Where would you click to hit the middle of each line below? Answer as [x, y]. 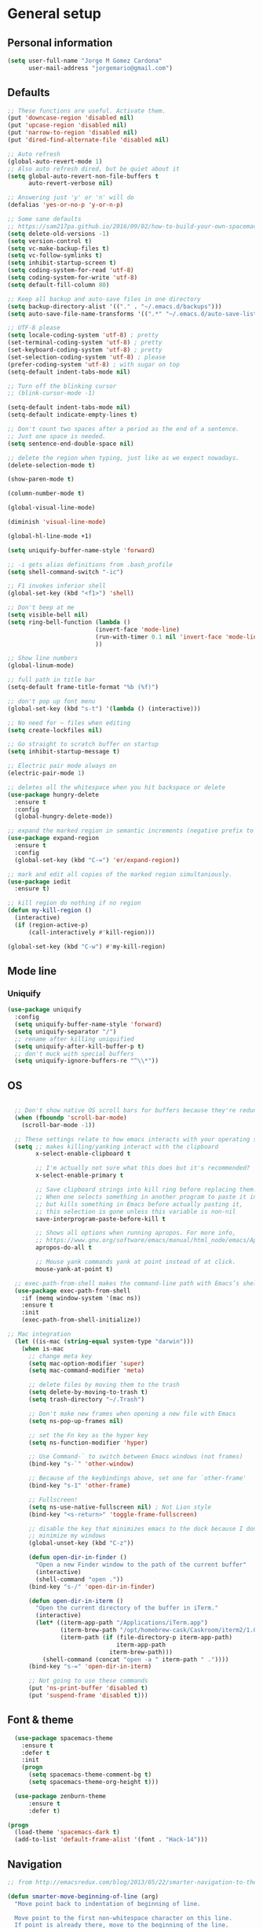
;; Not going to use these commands [88, 1681]
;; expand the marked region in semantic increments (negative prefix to [131, 831]
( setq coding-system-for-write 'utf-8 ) [73, 278]
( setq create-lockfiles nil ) [55, 730]
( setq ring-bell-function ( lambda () [69, 622]
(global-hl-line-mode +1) [49, 536]
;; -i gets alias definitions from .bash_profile [90, 564]
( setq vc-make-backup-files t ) [58, 249]
